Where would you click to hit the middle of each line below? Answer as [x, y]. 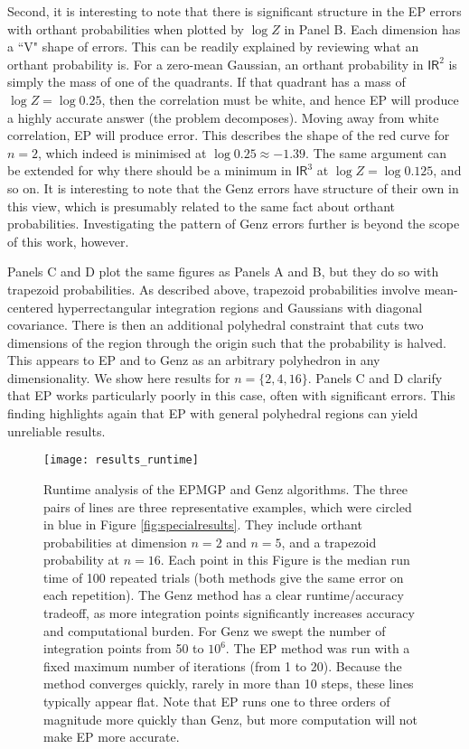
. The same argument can [376, 152]
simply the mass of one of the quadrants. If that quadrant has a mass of [206, 82]
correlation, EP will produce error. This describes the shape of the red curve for [229, 135]
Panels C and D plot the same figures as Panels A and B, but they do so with [223, 272]
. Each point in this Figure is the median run [285, 560]
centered [30, 307]
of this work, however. [68, 241]
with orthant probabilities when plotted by [126, 28]
